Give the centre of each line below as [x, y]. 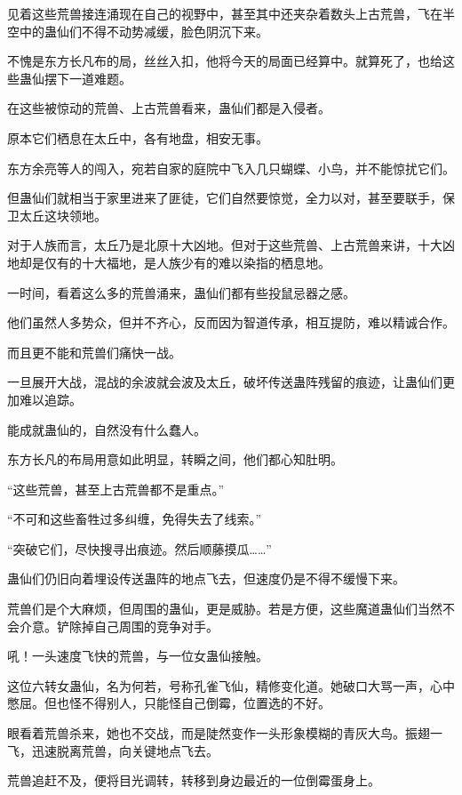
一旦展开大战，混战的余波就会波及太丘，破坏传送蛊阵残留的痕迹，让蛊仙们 [225, 382]
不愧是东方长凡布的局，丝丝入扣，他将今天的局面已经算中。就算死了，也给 [225, 61]
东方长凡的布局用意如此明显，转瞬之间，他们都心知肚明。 [175, 459]
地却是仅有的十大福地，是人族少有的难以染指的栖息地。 [169, 262]
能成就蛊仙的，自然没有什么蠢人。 [107, 429]
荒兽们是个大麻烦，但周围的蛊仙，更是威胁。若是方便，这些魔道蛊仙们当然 [225, 609]
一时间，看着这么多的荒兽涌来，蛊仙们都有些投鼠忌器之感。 [181, 292]
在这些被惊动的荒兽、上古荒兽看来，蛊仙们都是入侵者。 [169, 108]
